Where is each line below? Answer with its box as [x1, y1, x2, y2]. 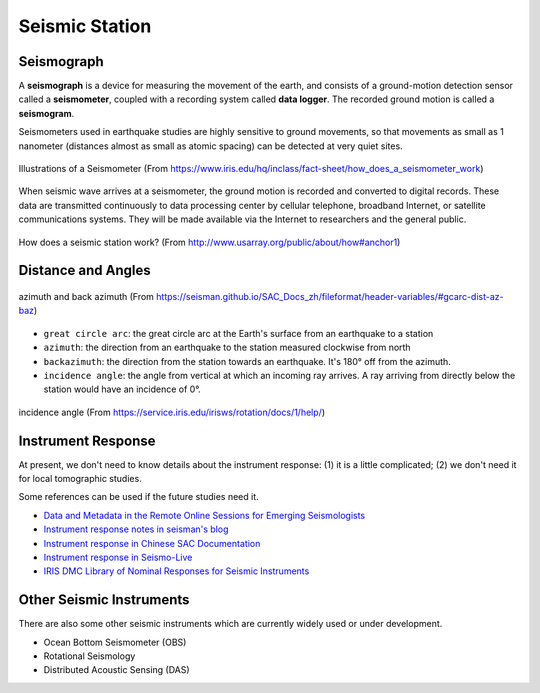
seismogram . [18, 107, 75, 119]
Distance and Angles [18, 262, 151, 279]
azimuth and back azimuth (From [18, 290, 155, 302]
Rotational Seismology [43, 650, 136, 662]
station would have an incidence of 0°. [43, 383, 201, 395]
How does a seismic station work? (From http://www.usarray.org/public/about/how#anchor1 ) [18, 236, 401, 248]
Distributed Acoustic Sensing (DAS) [43, 664, 190, 676]
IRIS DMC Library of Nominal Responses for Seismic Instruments [43, 565, 310, 577]
